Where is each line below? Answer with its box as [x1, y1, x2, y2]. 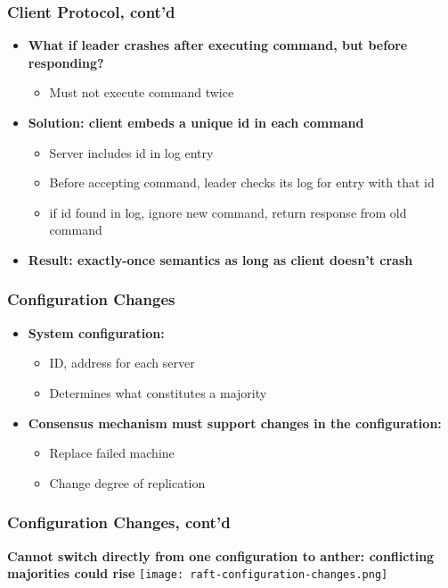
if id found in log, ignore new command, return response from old [49, 203, 407, 221]
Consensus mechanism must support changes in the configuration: [28, 413, 442, 432]
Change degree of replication [49, 473, 206, 492]
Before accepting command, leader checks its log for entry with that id [49, 173, 435, 192]
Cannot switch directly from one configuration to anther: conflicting [7, 546, 435, 565]
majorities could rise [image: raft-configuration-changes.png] [7, 564, 388, 583]
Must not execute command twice [49, 83, 234, 102]
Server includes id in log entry [49, 143, 214, 161]
